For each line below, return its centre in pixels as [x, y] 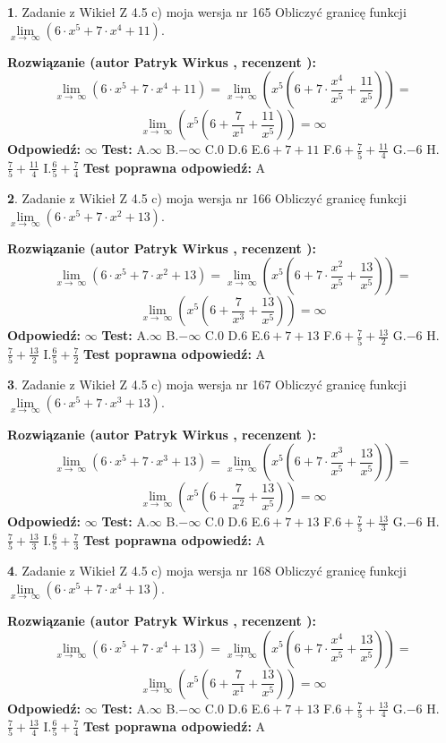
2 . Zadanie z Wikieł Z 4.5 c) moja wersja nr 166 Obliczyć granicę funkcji [207, 198]
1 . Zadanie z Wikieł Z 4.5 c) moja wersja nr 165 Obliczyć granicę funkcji [207, 12]
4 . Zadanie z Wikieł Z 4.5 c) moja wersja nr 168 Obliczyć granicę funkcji [207, 571]
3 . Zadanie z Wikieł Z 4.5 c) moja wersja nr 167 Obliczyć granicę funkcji [207, 384]
